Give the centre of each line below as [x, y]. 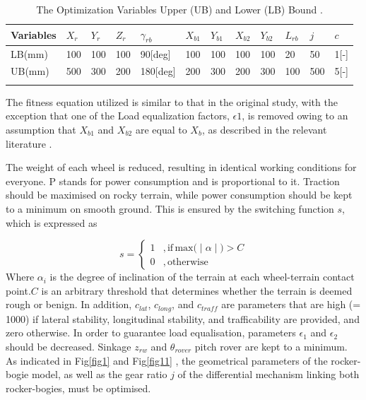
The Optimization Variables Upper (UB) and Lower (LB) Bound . [179, 9]
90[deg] [155, 53]
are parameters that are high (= [291, 304]
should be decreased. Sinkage [69, 346]
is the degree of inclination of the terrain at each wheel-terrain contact [202, 277]
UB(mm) [30, 71]
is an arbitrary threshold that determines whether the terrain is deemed [197, 290]
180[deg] [158, 71]
